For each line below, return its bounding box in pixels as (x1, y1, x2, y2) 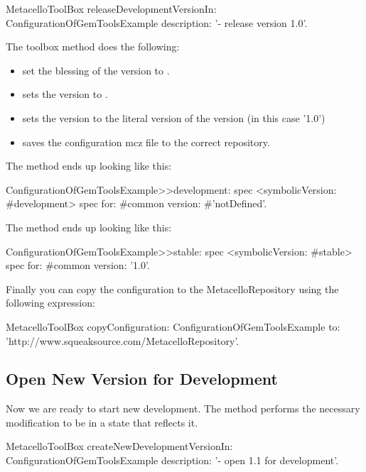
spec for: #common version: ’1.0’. (6, 258, 150, 273)
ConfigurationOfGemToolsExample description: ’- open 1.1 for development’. (6, 453, 339, 468)
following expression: (6, 295, 95, 310)
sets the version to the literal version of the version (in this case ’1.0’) (22, 110, 325, 125)
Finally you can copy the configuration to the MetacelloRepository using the (6, 281, 339, 296)
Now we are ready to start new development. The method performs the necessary (6, 401, 360, 416)
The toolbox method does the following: (6, 39, 180, 54)
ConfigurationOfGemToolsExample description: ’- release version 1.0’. (6, 15, 308, 30)
